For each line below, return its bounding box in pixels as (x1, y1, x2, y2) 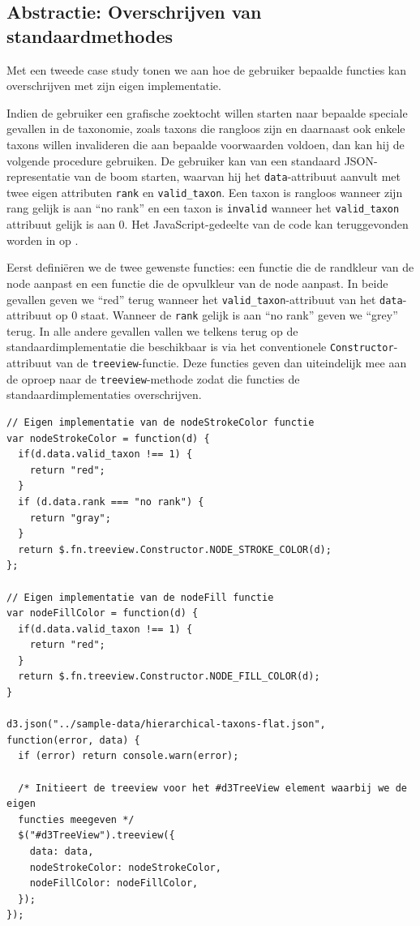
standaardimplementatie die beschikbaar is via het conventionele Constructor (6, 338, 394, 355)
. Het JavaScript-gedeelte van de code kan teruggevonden (124, 216, 409, 233)
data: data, (29, 846, 94, 857)
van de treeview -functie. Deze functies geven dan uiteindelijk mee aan (55, 354, 407, 371)
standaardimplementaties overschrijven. (6, 386, 202, 403)
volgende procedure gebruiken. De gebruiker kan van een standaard (6, 152, 341, 169)
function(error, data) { (6, 734, 140, 746)
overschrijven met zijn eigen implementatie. (6, 77, 221, 94)
